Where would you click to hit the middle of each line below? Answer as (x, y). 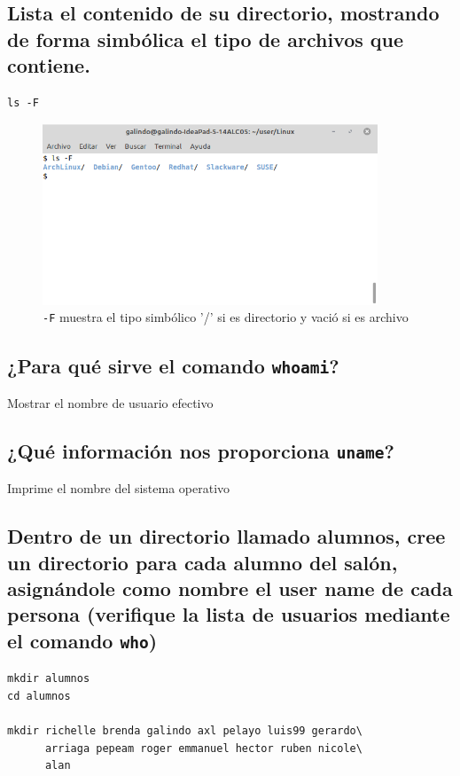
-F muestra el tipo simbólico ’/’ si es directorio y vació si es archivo (226, 317)
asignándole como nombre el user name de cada (230, 588)
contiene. (49, 65)
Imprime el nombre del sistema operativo (119, 488)
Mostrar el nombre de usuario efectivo (110, 402)
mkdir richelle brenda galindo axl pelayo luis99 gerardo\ (185, 731)
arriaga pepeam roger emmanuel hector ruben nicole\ (203, 748)
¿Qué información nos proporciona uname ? (201, 450)
